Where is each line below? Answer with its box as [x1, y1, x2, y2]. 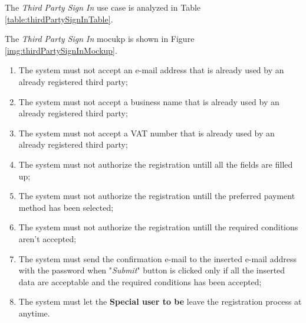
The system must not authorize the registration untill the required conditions [18, 221, 298, 233]
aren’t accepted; [18, 232, 77, 244]
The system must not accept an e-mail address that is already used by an [18, 64, 284, 76]
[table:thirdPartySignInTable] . [5, 12, 113, 25]
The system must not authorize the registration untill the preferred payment [18, 190, 295, 202]
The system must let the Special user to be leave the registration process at [18, 295, 302, 308]
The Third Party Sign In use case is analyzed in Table [5, 1, 201, 13]
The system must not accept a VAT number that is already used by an [18, 126, 275, 139]
